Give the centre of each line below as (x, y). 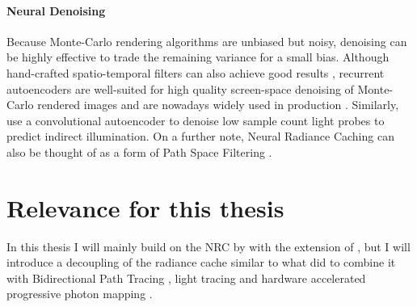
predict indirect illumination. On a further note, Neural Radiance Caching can (200, 136)
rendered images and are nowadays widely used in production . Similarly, (218, 105)
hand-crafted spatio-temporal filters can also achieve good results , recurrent (196, 72)
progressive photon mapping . (80, 294)
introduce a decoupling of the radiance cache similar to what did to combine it (201, 262)
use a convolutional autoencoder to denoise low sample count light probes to (196, 120)
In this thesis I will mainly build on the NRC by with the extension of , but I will (208, 246)
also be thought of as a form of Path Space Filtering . (139, 151)
